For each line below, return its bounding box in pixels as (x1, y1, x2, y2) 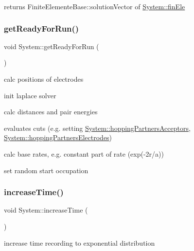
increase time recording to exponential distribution (4, 237, 155, 248)
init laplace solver (4, 90, 56, 100)
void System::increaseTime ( (4, 205, 88, 215)
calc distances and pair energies (4, 107, 98, 117)
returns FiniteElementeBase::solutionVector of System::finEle (4, 1, 185, 11)
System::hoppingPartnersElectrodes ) (4, 132, 112, 143)
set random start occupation (4, 165, 88, 175)
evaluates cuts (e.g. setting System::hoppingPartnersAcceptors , (4, 123, 191, 133)
